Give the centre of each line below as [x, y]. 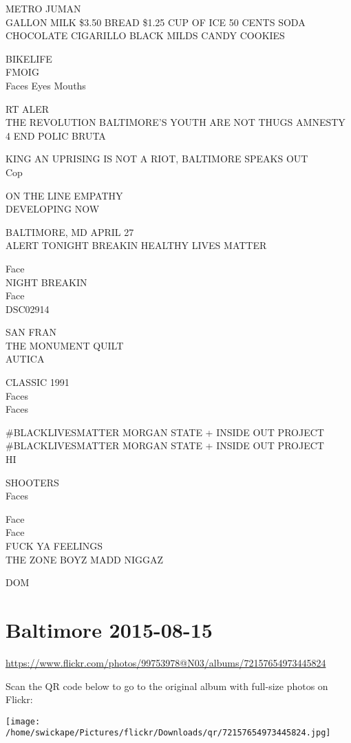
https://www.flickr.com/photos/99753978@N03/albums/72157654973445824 [166, 662]
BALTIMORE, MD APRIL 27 [70, 231]
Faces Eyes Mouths [46, 85]
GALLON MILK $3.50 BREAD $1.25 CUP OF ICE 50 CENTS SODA [156, 22]
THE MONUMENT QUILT [65, 345]
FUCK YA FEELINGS [54, 546]
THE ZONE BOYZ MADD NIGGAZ [85, 559]
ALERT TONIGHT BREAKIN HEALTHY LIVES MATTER [136, 245]
